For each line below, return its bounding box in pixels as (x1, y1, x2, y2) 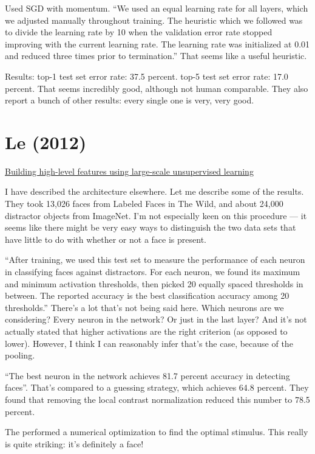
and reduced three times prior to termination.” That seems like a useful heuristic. (5, 49, 307, 62)
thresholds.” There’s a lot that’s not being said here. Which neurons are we (5, 301, 284, 313)
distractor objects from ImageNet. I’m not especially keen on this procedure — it (5, 209, 307, 222)
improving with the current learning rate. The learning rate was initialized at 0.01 (5, 37, 310, 50)
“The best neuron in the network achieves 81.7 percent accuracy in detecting (5, 369, 290, 382)
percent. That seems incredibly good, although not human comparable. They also (5, 82, 308, 94)
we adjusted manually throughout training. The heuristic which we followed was (5, 13, 303, 26)
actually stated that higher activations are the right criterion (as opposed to (5, 325, 288, 337)
